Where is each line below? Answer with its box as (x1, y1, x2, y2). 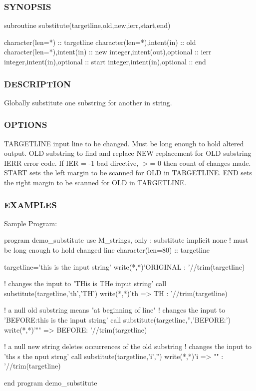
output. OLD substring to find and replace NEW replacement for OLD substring (4, 148, 252, 158)
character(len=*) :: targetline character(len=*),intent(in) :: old (4, 36, 196, 47)
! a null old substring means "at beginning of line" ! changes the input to (4, 305, 226, 315)
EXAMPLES (4, 198, 57, 211)
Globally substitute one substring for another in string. (4, 97, 172, 107)
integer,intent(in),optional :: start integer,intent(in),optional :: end (4, 56, 206, 66)
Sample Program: (4, 218, 57, 228)
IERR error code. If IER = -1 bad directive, (4, 157, 139, 168)
